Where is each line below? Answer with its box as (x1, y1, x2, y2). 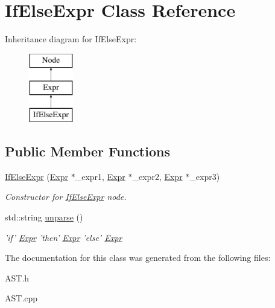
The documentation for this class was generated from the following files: (5, 251, 271, 264)
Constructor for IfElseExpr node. (5, 190, 127, 203)
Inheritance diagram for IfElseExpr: (5, 33, 137, 45)
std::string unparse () (5, 211, 83, 223)
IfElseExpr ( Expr (5, 170, 69, 182)
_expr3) (189, 170, 220, 182)
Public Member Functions (5, 142, 170, 161)
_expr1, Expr (75, 170, 125, 182)
